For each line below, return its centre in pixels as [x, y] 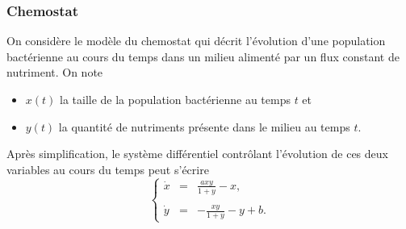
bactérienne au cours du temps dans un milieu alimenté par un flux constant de [203, 56]
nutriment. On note [55, 72]
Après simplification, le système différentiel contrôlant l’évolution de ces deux [197, 154]
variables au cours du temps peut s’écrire [108, 169]
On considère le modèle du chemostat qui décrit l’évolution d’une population [196, 41]
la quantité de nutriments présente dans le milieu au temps [204, 126]
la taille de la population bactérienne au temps [175, 99]
